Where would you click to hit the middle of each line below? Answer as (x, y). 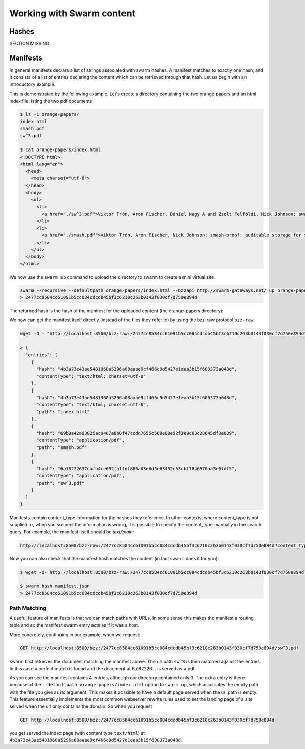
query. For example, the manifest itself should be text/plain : (72, 532)
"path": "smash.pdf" (62, 447)
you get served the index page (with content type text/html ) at (77, 733)
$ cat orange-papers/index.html (60, 150)
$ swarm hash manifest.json (55, 586)
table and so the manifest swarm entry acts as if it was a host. (74, 625)
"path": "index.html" (63, 412)
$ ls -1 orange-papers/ (50, 114)
